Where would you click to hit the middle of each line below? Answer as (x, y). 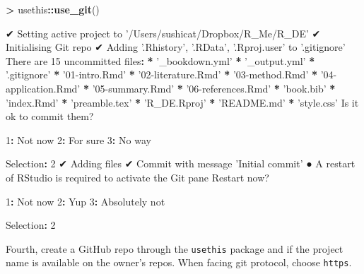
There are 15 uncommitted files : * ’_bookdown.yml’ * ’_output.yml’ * (160, 60)
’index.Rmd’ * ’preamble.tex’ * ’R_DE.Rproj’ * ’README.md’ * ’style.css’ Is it (182, 102)
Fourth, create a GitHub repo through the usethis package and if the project (175, 248)
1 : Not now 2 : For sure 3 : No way (78, 139)
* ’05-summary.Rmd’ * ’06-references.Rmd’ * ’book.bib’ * (209, 88)
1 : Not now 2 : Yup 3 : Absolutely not (86, 201)
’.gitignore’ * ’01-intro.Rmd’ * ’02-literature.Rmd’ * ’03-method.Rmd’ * (162, 75)
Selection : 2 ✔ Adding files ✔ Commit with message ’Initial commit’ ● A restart (181, 163)
